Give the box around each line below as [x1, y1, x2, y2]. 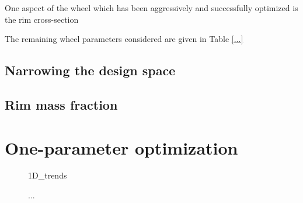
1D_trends [28, 169, 67, 181]
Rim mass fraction [5, 95, 118, 113]
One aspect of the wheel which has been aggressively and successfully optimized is [5, 2, 298, 13]
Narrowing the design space [5, 61, 176, 79]
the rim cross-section [5, 13, 79, 25]
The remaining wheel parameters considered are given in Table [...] [5, 33, 243, 45]
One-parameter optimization [5, 135, 238, 159]
